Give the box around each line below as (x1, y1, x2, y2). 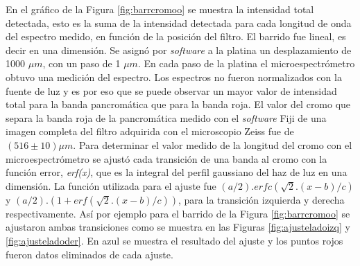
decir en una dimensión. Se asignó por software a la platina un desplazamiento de (6, 42, 352, 57)
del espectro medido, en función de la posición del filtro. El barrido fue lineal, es (6, 29, 346, 44)
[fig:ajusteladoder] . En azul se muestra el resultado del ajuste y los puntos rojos (6, 233, 343, 247)
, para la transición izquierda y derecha (178, 192, 345, 206)
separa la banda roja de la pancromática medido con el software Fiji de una (6, 110, 327, 125)
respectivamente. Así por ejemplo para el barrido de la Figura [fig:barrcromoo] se (6, 206, 350, 220)
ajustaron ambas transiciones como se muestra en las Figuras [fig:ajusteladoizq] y (6, 220, 350, 234)
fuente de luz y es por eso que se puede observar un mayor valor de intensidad (6, 83, 337, 98)
